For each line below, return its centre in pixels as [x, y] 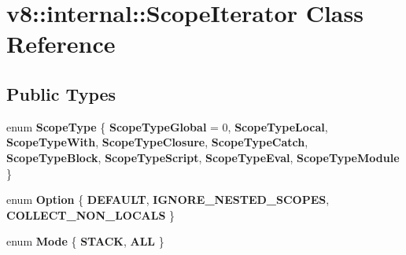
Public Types [61, 93]
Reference [61, 44]
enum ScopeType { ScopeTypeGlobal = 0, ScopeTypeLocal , [167, 126]
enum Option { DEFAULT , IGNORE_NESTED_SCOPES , [168, 200]
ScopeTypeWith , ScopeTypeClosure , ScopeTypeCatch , [157, 142]
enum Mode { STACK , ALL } [85, 241]
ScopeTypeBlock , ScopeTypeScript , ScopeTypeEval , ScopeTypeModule [203, 157]
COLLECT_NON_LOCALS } [91, 214]
